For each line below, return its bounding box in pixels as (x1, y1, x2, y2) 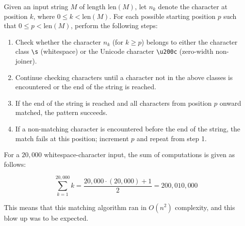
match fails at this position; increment (15, 133, 129, 143)
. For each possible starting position (109, 11, 216, 21)
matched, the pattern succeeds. (15, 107, 108, 117)
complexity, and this (175, 202, 235, 212)
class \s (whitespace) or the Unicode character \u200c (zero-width (15, 46, 213, 56)
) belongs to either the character (141, 36, 238, 47)
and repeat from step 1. (136, 133, 207, 143)
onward (219, 97, 242, 108)
